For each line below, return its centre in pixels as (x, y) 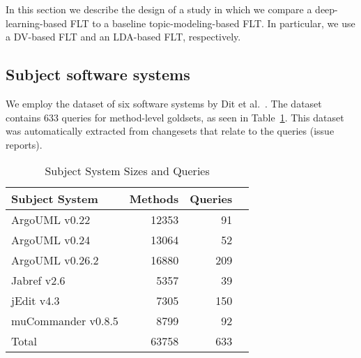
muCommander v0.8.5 (65, 321)
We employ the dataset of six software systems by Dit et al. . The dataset (164, 103)
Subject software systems (98, 74)
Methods (154, 199)
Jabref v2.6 (38, 281)
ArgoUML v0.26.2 (55, 260)
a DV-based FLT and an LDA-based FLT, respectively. (123, 37)
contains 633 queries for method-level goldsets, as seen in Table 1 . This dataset (175, 117)
